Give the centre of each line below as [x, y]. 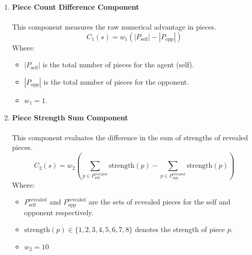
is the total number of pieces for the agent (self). [118, 65]
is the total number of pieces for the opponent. [116, 81]
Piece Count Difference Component [76, 7]
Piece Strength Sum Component [70, 117]
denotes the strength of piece [180, 229]
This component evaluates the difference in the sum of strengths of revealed [130, 137]
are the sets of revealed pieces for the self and [160, 202]
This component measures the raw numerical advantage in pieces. [114, 27]
